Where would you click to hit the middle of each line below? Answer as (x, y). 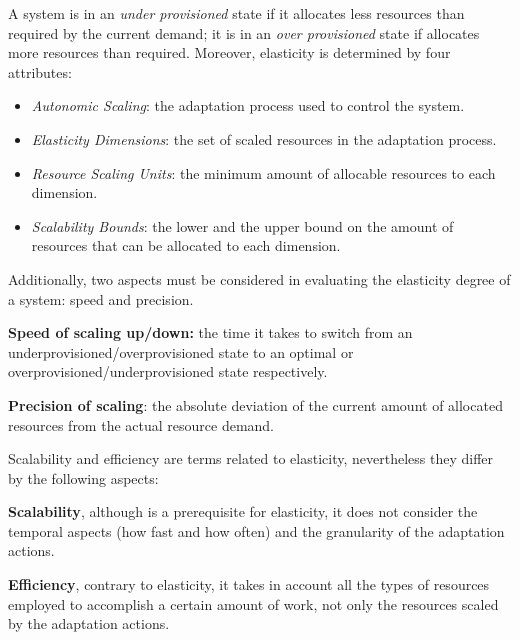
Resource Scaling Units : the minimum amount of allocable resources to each (263, 172)
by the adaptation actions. (89, 623)
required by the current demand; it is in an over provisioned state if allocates (244, 32)
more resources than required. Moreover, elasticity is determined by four (229, 52)
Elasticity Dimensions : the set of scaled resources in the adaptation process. (264, 138)
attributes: (40, 71)
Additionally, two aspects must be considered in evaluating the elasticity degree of (259, 278)
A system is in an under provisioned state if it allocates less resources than (236, 13)
